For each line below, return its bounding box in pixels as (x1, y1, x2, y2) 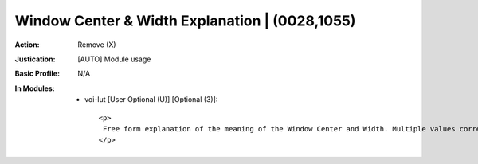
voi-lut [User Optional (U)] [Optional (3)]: (84, 95, 218, 104)
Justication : (14, 54, 56, 64)
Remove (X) (77, 40, 116, 49)
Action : (14, 40, 40, 49)
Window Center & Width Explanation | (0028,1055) (14, 12, 356, 29)
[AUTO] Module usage (77, 54, 151, 64)
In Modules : (14, 84, 55, 93)
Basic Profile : (14, 68, 60, 79)
